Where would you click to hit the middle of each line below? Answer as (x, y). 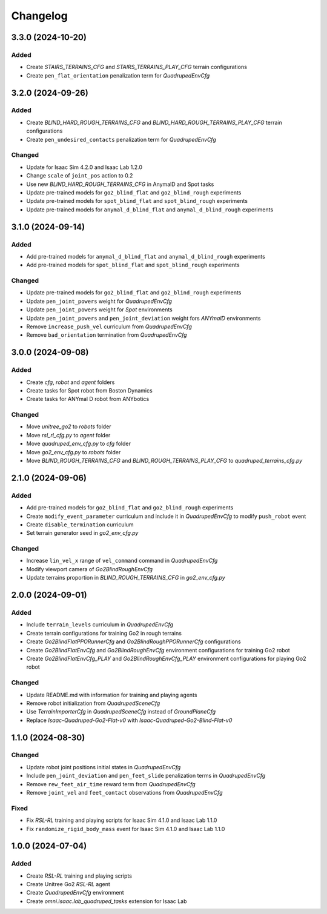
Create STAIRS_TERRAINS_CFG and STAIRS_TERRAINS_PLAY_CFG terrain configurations (137, 67)
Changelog (39, 16)
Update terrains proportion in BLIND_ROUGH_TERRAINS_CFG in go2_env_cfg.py (126, 578)
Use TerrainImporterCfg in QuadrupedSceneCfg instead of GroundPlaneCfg (121, 712)
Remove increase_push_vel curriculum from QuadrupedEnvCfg (109, 326)
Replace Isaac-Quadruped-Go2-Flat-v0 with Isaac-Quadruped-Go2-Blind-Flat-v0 (129, 720)
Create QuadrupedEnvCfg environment (75, 893)
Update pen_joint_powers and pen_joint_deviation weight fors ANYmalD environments (144, 318)
